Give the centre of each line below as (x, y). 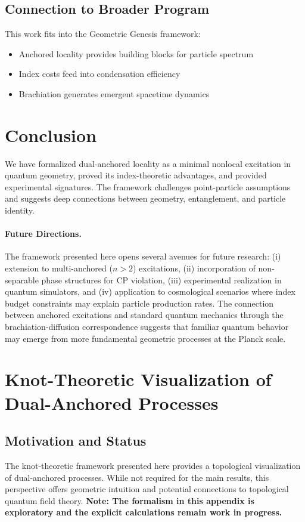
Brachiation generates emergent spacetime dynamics (114, 93)
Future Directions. (43, 234)
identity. (20, 210)
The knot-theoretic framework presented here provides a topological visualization (153, 465)
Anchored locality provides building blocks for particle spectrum (136, 53)
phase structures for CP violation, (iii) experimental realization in (161, 279)
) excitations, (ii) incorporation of (194, 268)
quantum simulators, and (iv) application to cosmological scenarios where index (150, 291)
